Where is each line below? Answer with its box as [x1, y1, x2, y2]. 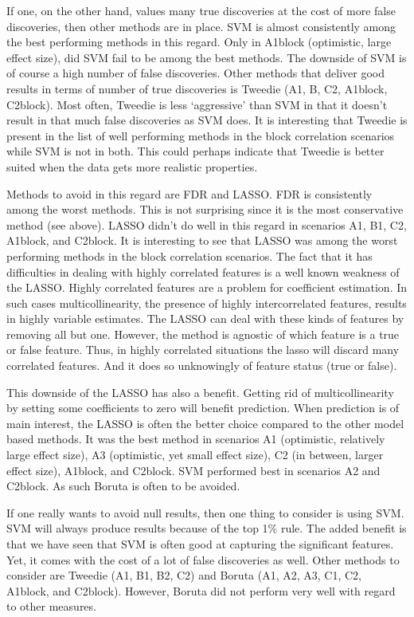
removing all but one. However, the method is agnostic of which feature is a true [6, 325, 400, 342]
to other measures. [6, 598, 96, 615]
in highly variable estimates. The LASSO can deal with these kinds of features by [6, 310, 404, 327]
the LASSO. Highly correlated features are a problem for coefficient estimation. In [6, 279, 408, 296]
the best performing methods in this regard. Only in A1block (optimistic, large [6, 33, 392, 50]
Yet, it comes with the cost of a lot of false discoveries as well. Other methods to [6, 551, 400, 568]
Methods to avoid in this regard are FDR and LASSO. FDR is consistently [6, 185, 373, 202]
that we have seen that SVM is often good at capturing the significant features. [6, 536, 394, 552]
